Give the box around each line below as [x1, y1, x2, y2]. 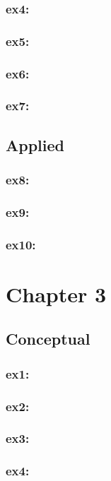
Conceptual [6, 328, 90, 350]
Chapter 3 [6, 279, 107, 308]
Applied [6, 133, 64, 155]
